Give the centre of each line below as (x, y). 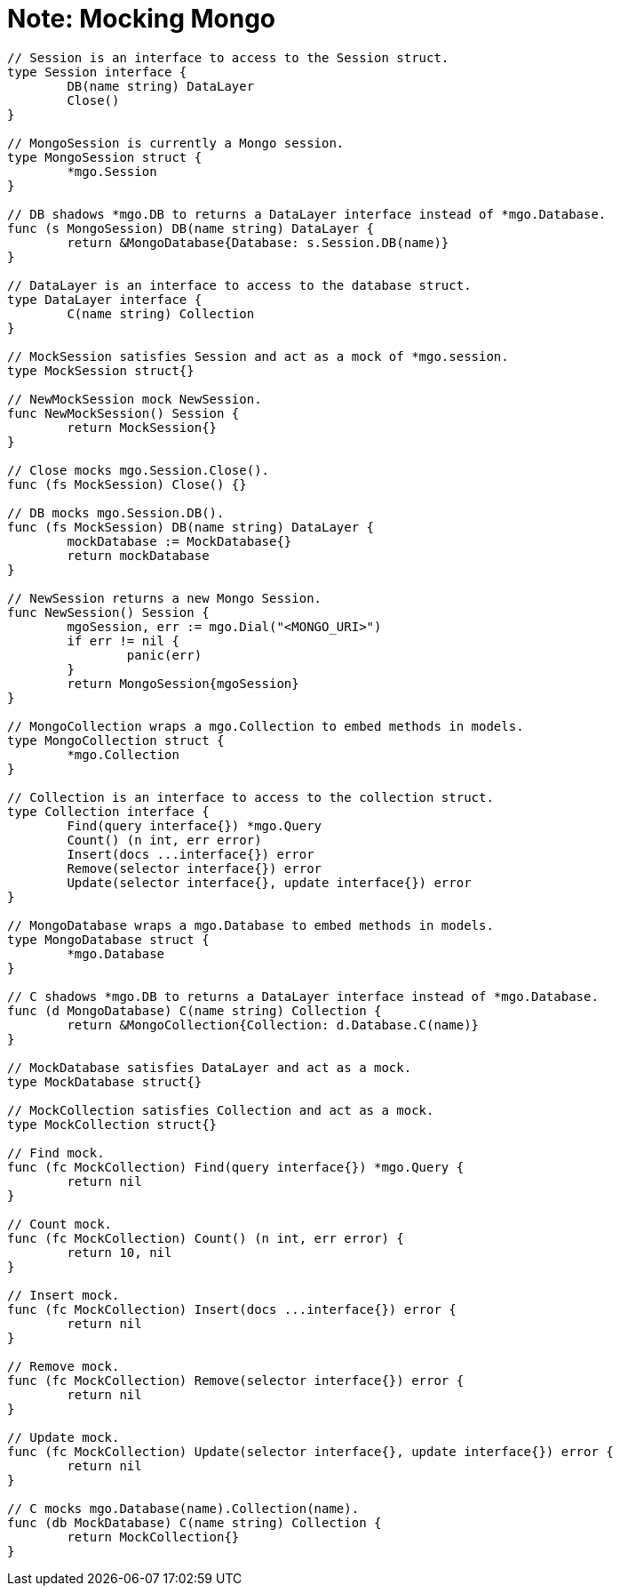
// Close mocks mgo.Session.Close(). (139, 470)
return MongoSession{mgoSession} (183, 683)
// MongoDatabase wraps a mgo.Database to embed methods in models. (250, 925)
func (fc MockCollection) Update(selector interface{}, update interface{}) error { (310, 1451)
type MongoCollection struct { (116, 740)
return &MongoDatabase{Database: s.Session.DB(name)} (258, 242)
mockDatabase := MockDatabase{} (179, 541)
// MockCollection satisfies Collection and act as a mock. (221, 1110)
